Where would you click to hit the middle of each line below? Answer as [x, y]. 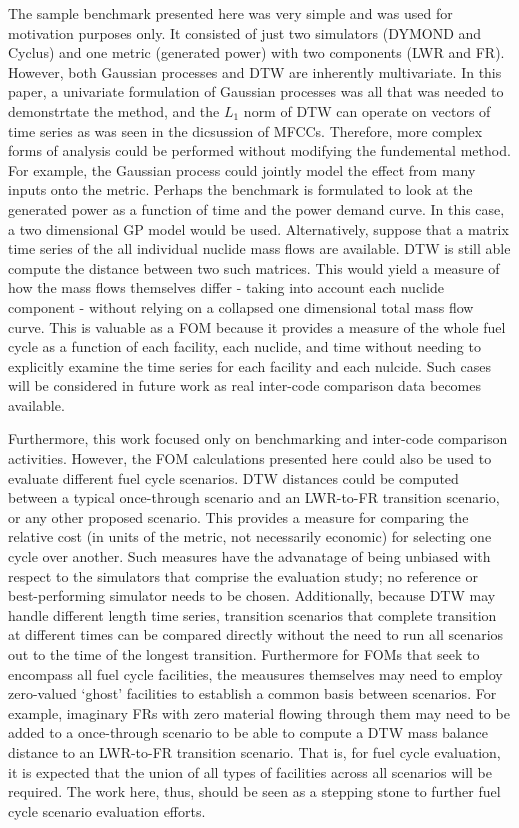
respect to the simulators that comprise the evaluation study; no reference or [243, 575]
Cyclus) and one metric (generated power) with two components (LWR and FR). [256, 52]
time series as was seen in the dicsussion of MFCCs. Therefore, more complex [245, 130]
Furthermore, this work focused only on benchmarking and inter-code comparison [258, 438]
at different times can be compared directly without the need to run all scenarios [256, 634]
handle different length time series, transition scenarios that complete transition [252, 614]
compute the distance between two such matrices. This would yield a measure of [254, 267]
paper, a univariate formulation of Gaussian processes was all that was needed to [256, 91]
